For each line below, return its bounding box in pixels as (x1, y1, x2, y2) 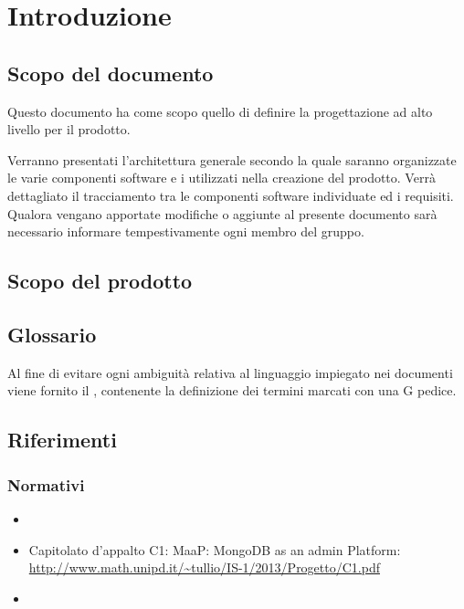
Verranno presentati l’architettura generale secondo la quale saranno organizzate (7, 150, 457, 169)
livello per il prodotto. (7, 120, 131, 139)
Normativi (7, 473, 85, 496)
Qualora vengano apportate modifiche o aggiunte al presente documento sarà (7, 204, 438, 223)
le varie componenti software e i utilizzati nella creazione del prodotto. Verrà (7, 168, 436, 187)
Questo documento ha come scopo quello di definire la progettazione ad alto (7, 101, 433, 121)
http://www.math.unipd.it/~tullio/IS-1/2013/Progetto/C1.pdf (28, 558, 380, 577)
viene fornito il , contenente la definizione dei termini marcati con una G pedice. (7, 381, 457, 400)
